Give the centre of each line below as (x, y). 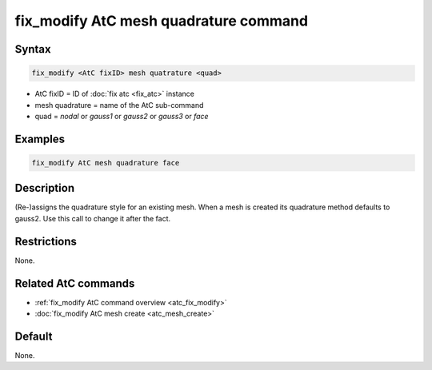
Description (45, 188)
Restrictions (46, 241)
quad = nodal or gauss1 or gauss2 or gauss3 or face (122, 116)
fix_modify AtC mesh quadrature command (161, 21)
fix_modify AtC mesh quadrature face (106, 163)
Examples (40, 139)
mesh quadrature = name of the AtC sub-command (119, 105)
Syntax (33, 49)
